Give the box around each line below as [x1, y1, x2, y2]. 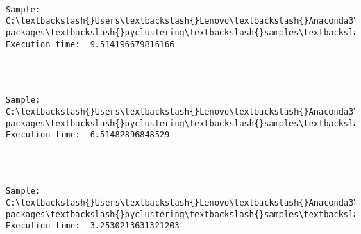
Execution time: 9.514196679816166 [6, 39, 175, 49]
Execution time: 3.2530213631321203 [6, 221, 180, 231]
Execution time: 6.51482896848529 [6, 130, 170, 140]
